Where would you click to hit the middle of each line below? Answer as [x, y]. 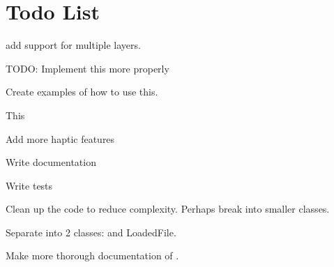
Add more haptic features [60, 138]
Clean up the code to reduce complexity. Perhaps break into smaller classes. [168, 209]
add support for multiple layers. [73, 45]
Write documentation [51, 162]
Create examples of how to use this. [82, 92]
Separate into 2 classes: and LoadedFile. [91, 232]
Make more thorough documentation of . [92, 255]
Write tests [29, 185]
